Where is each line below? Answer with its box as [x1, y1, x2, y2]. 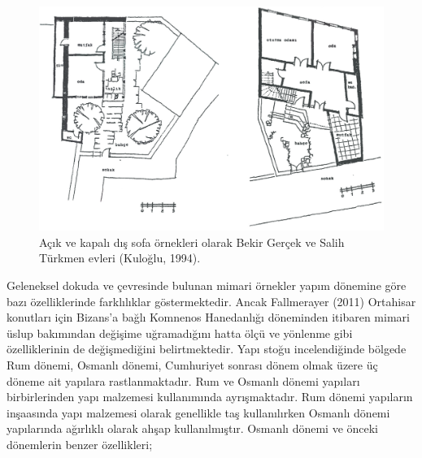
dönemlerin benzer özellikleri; [7, 435, 153, 452]
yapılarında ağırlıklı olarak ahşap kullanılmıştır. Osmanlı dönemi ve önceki [7, 420, 379, 437]
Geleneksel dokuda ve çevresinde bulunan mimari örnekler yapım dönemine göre [7, 276, 407, 293]
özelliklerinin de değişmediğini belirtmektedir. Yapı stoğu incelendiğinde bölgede [7, 340, 407, 357]
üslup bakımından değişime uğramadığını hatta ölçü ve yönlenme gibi [7, 324, 353, 341]
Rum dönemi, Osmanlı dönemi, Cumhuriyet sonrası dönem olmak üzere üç [7, 356, 378, 373]
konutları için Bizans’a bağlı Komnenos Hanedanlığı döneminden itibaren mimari [7, 309, 410, 326]
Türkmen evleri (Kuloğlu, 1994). [39, 249, 201, 266]
